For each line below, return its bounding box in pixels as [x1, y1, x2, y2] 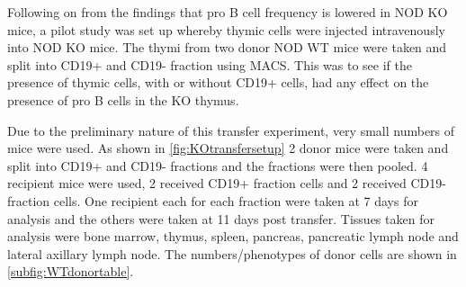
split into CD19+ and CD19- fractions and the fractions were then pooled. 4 [7, 156, 428, 175]
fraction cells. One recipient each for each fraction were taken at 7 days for [7, 191, 418, 210]
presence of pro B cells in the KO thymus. [7, 90, 239, 109]
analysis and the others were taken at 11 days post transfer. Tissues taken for [7, 209, 435, 228]
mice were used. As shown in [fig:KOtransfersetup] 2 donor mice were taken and [7, 139, 449, 157]
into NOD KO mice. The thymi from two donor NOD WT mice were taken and [7, 38, 447, 57]
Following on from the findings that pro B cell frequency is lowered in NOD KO [7, 3, 448, 21]
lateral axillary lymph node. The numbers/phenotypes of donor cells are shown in [7, 244, 457, 263]
